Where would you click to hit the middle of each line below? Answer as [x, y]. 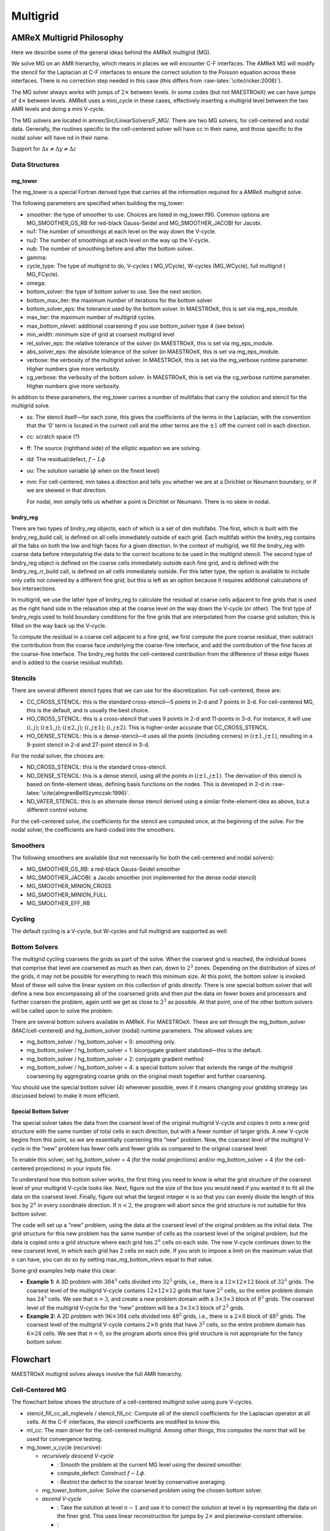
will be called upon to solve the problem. [62, 1010]
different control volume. [57, 810]
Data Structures [35, 164]
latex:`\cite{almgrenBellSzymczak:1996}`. [79, 792]
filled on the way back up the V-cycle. [59, 625]
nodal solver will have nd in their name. [61, 137]
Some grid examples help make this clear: [64, 1270]
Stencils [24, 678]
